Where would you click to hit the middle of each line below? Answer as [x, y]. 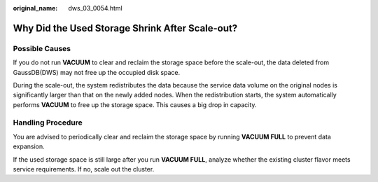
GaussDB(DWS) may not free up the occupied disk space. [97, 72]
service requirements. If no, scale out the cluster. [84, 169]
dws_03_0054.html [95, 8]
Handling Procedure [48, 122]
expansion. [29, 146]
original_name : [35, 8]
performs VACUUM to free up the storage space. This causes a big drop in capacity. [135, 104]
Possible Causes [42, 48]
